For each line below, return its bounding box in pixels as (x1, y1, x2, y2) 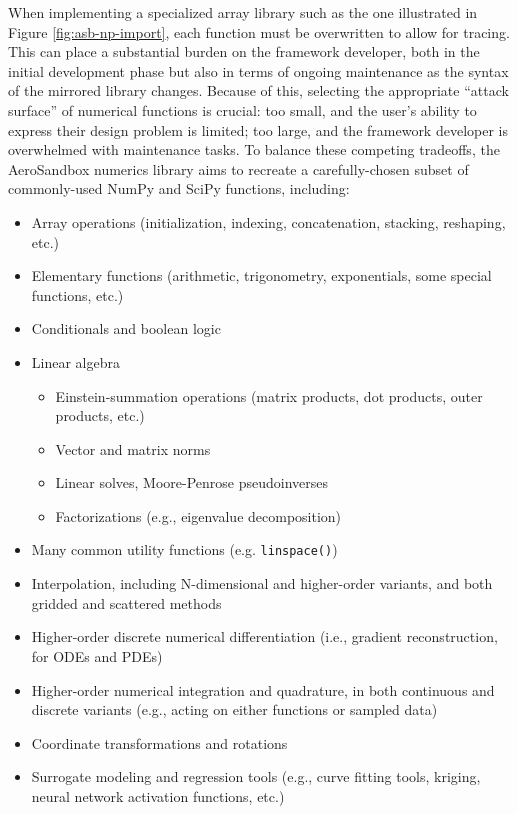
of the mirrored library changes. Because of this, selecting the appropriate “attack (8, 80, 509, 101)
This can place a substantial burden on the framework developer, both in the (8, 41, 480, 62)
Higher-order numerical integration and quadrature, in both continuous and (31, 679, 495, 700)
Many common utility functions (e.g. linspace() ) (31, 539, 338, 560)
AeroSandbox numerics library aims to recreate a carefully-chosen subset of (8, 158, 469, 179)
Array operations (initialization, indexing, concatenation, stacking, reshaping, (31, 211, 506, 232)
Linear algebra (31, 351, 120, 372)
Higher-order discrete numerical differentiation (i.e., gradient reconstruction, (31, 626, 498, 647)
